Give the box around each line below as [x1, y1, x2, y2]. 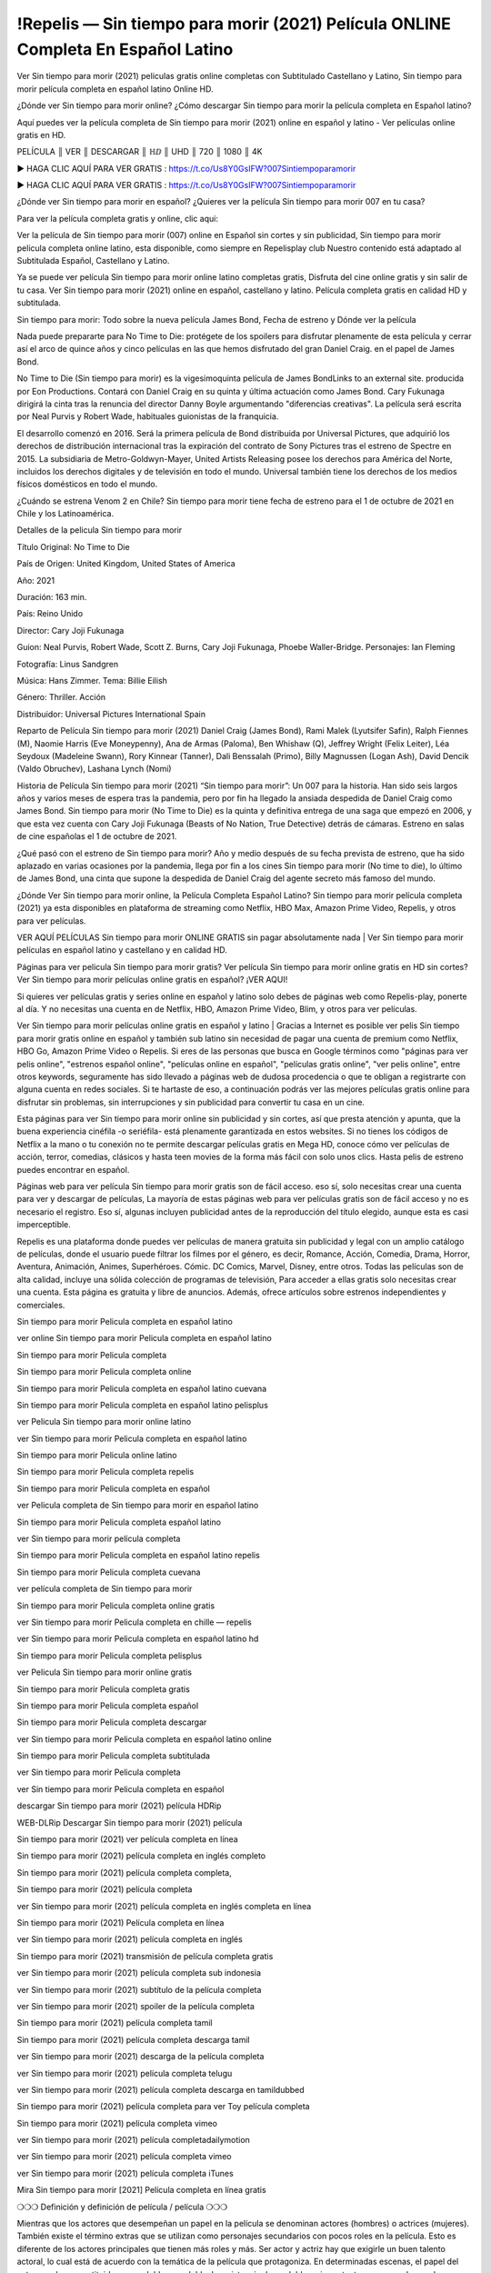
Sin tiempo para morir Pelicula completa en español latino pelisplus [16, 1399, 268, 1410]
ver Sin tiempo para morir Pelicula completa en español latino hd [16, 1633, 259, 1645]
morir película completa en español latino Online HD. [16, 83, 214, 95]
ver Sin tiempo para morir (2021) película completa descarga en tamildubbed [16, 2084, 305, 2095]
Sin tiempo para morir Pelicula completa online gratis [16, 1600, 215, 1611]
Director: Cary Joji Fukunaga [16, 625, 125, 636]
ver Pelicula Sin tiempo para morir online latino [16, 1417, 192, 1427]
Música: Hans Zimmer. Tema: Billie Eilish [16, 675, 168, 686]
